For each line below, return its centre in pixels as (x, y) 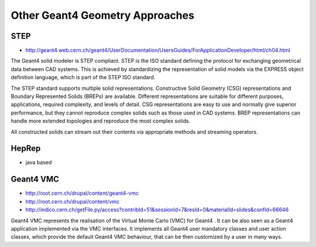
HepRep (26, 149)
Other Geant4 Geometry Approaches (102, 15)
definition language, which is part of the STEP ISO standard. (83, 77)
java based (39, 163)
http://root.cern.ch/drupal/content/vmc (73, 201)
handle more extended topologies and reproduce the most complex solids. (101, 121)
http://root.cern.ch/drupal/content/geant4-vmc (82, 193)
